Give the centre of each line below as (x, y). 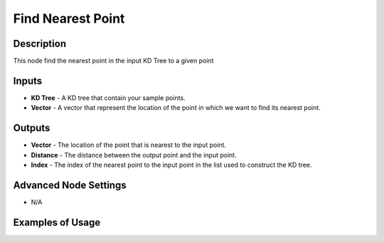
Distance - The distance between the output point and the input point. (134, 155)
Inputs (28, 81)
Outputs (32, 128)
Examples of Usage (57, 222)
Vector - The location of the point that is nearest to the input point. (129, 145)
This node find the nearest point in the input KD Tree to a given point (113, 61)
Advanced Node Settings (70, 185)
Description (40, 44)
